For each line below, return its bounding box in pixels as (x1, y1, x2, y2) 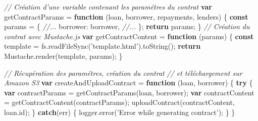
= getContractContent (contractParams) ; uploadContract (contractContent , (4, 97, 235, 107)
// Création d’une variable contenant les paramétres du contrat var (4, 2, 212, 12)
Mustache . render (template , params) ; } (4, 50, 123, 61)
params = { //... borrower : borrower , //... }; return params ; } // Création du (4, 21, 250, 32)
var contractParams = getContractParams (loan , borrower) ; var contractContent (4, 87, 254, 97)
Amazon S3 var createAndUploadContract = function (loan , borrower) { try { (4, 77, 253, 88)
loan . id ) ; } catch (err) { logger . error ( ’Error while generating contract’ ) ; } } (4, 106, 235, 117)
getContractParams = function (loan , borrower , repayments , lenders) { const (4, 11, 248, 22)
